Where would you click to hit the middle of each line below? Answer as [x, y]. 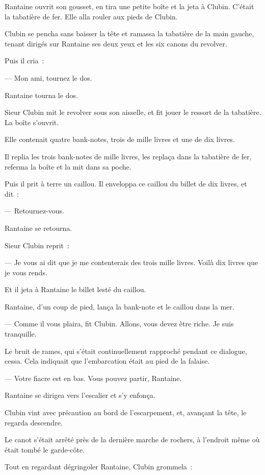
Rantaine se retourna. [38, 228]
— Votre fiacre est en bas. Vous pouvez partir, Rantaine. [93, 378]
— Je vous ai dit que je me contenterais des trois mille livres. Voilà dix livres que [131, 262]
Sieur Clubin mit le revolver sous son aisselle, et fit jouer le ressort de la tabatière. [133, 112]
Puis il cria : [24, 61]
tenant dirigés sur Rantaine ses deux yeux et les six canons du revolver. [116, 43]
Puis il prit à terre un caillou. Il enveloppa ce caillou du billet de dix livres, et [126, 184]
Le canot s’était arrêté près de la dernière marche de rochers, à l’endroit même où [132, 440]
